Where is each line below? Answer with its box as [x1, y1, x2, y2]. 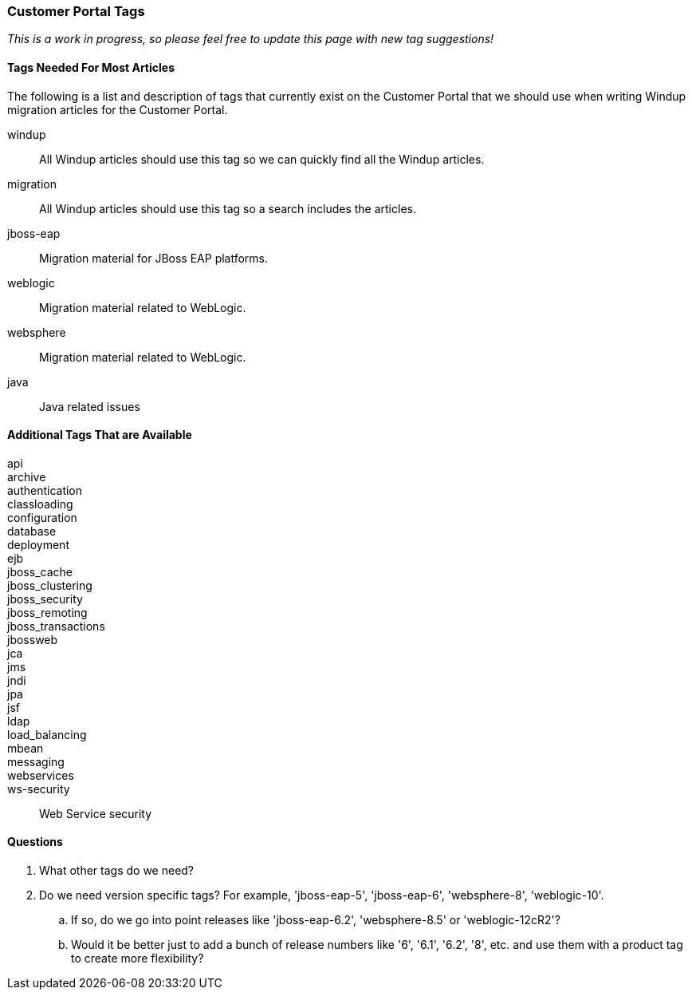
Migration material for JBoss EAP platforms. [39, 251, 269, 265]
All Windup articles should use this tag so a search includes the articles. [39, 201, 416, 215]
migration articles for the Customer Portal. [7, 102, 228, 117]
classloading [7, 496, 73, 511]
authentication [7, 483, 83, 497]
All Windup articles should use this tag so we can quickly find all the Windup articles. [39, 152, 485, 166]
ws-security [7, 781, 70, 796]
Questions [7, 835, 63, 849]
